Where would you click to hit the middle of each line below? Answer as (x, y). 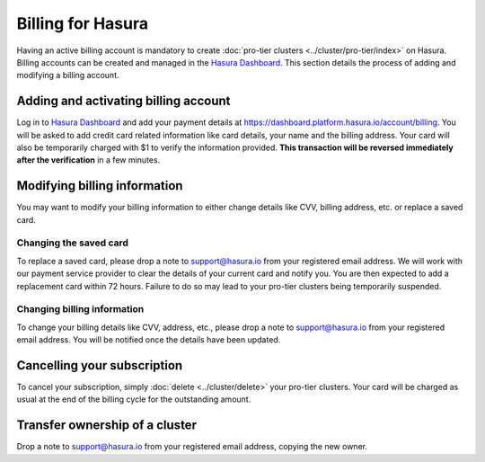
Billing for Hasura (82, 23)
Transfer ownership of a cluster (107, 426)
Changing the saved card (73, 243)
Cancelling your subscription (100, 365)
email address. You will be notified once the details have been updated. (149, 340)
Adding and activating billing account (123, 101)
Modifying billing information (100, 186)
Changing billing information (80, 309)
